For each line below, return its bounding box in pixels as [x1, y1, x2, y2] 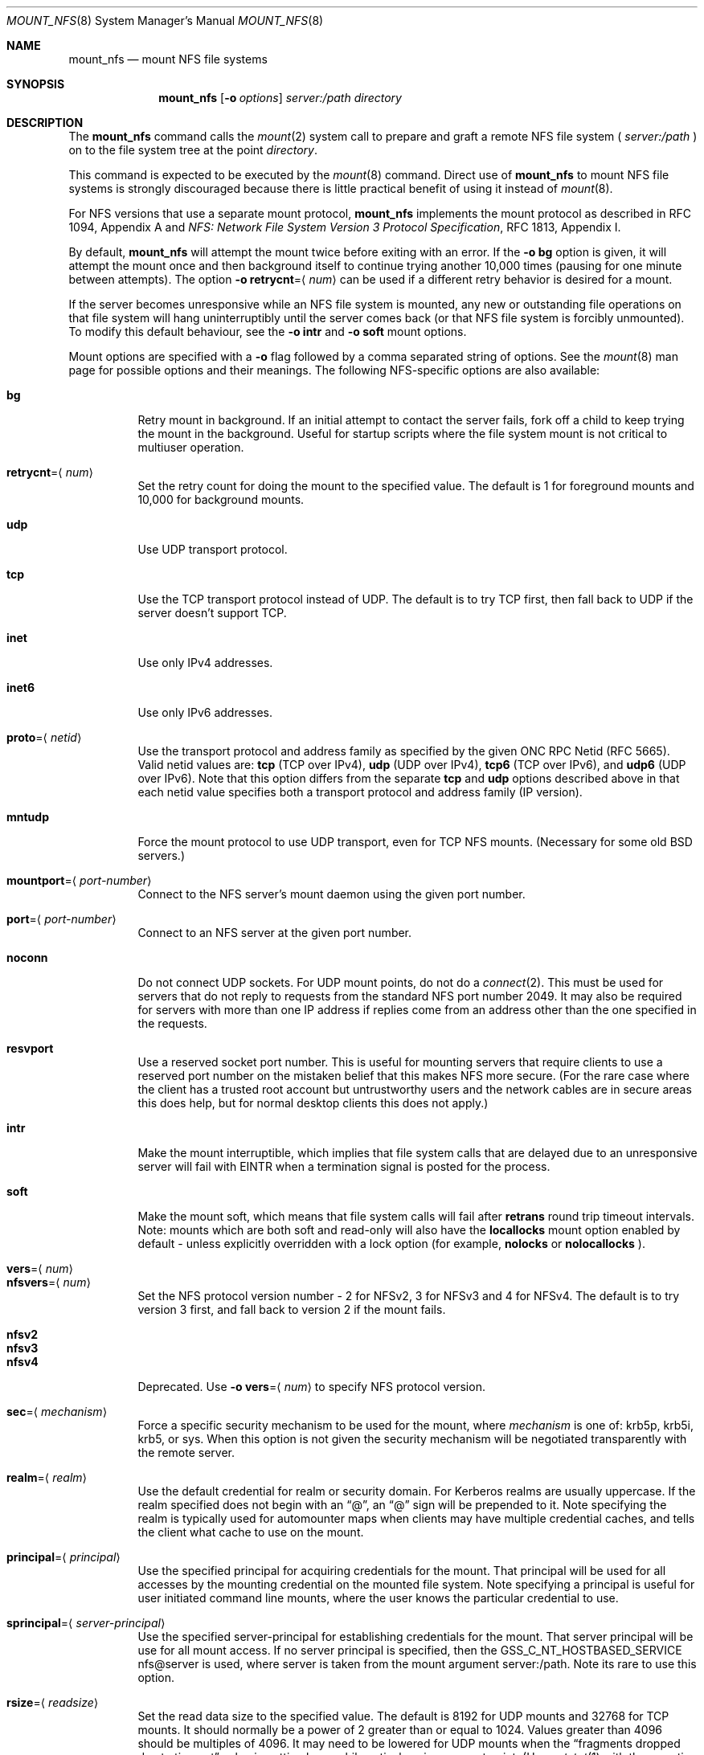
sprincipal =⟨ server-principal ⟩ [6, 1616, 166, 1630]
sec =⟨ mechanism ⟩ [6, 1405, 108, 1418]
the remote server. [137, 1446, 235, 1459]
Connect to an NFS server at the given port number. [137, 926, 412, 939]
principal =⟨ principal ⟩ [6, 1550, 121, 1564]
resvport [6, 1041, 54, 1055]
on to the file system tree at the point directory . [68, 143, 317, 157]
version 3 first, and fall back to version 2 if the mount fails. [137, 1303, 446, 1316]
